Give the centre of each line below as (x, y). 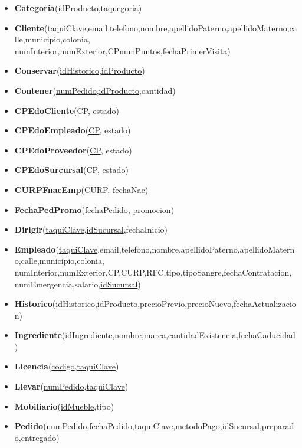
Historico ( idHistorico (55, 304)
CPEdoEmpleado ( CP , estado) (73, 130)
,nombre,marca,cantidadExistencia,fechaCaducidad (204, 335)
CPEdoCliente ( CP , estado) (67, 110)
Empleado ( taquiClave (56, 249)
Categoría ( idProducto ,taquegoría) (78, 8)
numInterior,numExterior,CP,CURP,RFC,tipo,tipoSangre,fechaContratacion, (153, 272)
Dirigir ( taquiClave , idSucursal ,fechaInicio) (91, 229)
